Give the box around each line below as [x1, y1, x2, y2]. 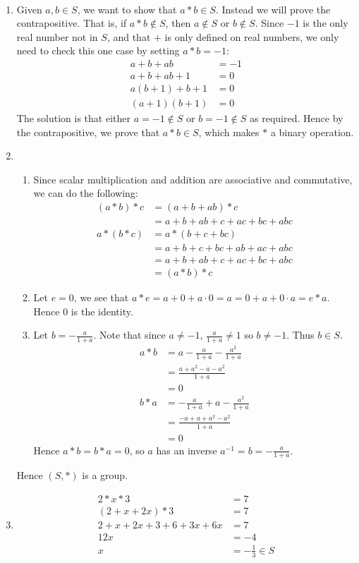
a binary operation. [270, 124, 354, 139]
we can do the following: [33, 186, 138, 200]
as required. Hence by [250, 111, 343, 126]
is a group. [82, 468, 128, 483]
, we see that [73, 290, 129, 305]
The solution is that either [16, 111, 130, 126]
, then [165, 16, 191, 30]
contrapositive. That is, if [16, 16, 127, 30]
